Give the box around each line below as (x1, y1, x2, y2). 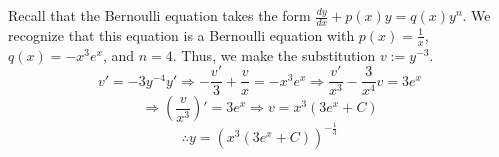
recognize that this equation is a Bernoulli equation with (8, 24, 355, 45)
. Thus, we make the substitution (172, 44, 376, 65)
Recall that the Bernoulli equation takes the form (8, 5, 311, 25)
